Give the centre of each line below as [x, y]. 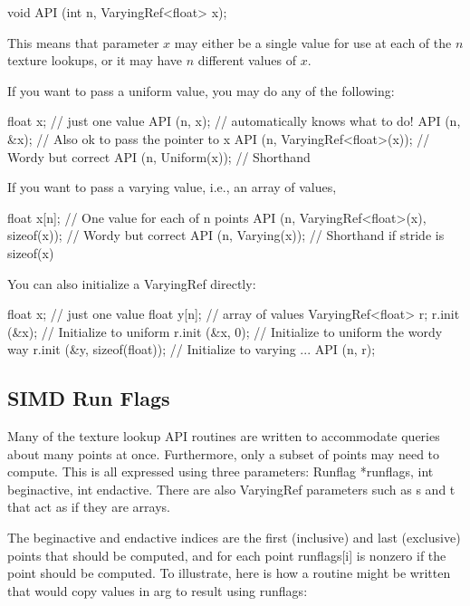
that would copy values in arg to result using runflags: [158, 590]
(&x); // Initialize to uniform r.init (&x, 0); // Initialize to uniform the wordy [225, 331]
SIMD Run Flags [89, 398]
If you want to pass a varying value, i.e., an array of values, [172, 187]
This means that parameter [83, 42]
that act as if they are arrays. [89, 507]
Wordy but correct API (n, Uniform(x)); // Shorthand [159, 156]
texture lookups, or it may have [95, 60]
